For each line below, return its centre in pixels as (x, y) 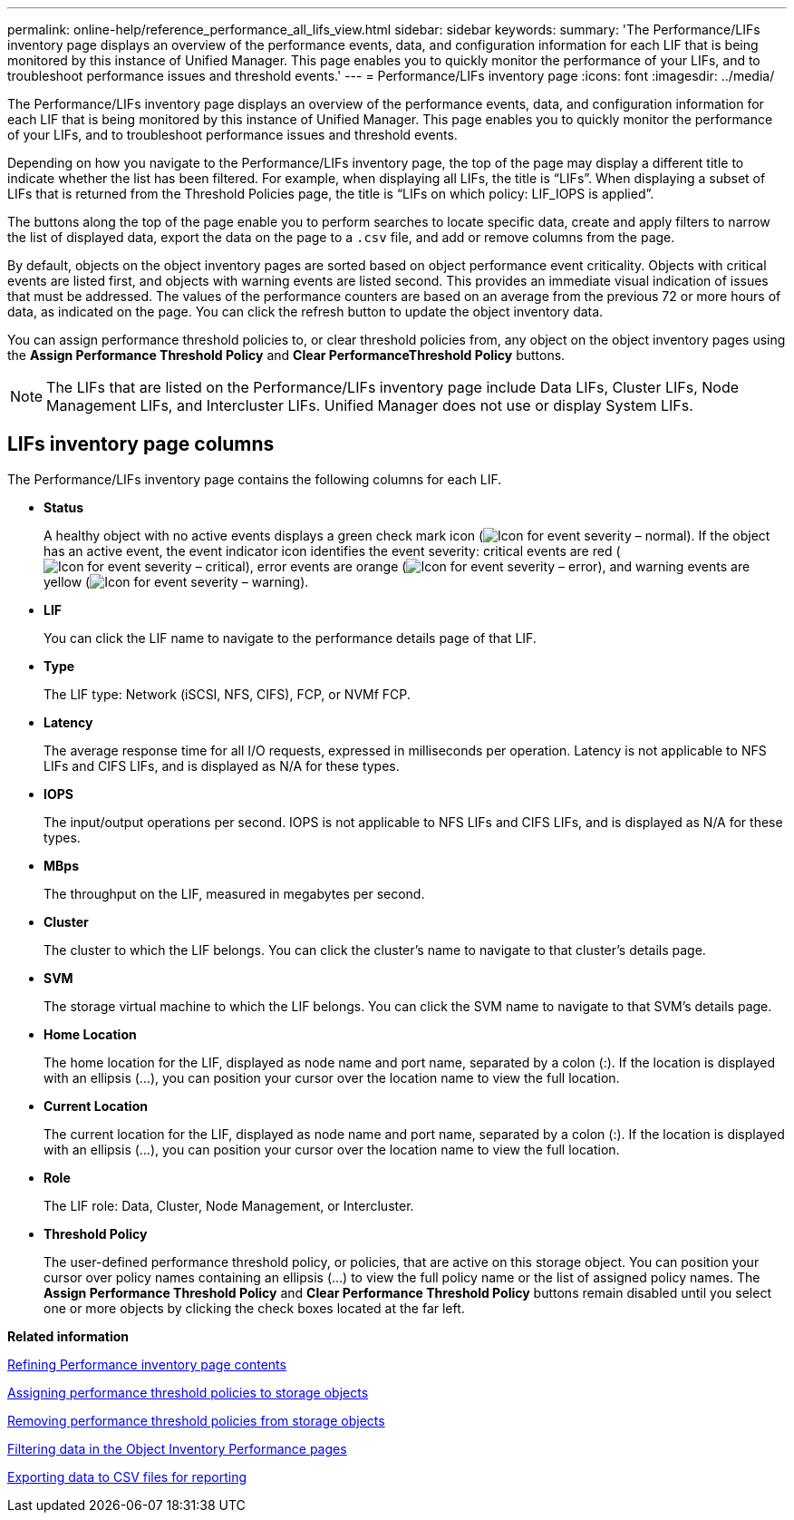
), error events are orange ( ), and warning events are (498, 566)
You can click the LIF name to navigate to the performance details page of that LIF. (290, 638)
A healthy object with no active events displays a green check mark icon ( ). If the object (407, 535)
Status (64, 507)
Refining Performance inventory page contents (147, 1364)
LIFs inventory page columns (141, 444)
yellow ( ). (176, 581)
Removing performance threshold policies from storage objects (196, 1420)
